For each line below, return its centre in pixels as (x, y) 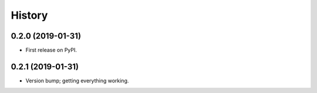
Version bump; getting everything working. (77, 80)
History (29, 15)
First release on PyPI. (51, 50)
